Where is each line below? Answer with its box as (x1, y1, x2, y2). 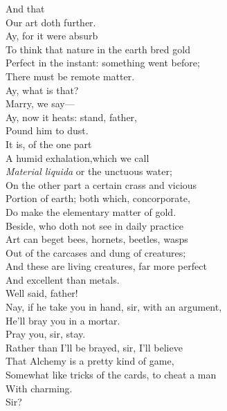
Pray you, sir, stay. (6, 327, 86, 341)
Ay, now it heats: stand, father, (6, 109, 137, 124)
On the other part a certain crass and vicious (6, 177, 197, 192)
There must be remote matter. (6, 68, 135, 83)
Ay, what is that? (6, 82, 79, 97)
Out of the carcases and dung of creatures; (6, 245, 186, 259)
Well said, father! (6, 286, 78, 300)
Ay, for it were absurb (6, 28, 98, 43)
